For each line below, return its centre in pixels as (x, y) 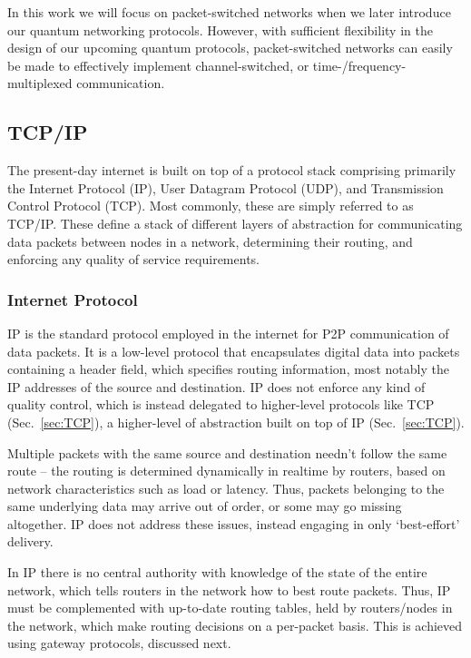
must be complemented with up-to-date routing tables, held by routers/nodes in (230, 608)
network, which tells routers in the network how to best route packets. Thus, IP (229, 589)
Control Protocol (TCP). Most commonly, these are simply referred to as (211, 206)
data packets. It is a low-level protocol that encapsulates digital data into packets (234, 351)
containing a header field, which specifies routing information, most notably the (228, 369)
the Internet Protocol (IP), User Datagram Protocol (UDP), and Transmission (226, 187)
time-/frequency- (359, 65)
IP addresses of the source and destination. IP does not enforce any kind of (216, 386)
